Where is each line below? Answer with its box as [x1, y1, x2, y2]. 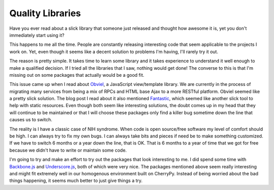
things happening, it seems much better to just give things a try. [9, 177, 143, 184]
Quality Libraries [9, 8, 81, 19]
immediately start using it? [9, 32, 64, 38]
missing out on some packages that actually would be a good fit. [9, 72, 145, 78]
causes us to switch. [9, 117, 53, 123]
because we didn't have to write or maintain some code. [9, 147, 127, 153]
